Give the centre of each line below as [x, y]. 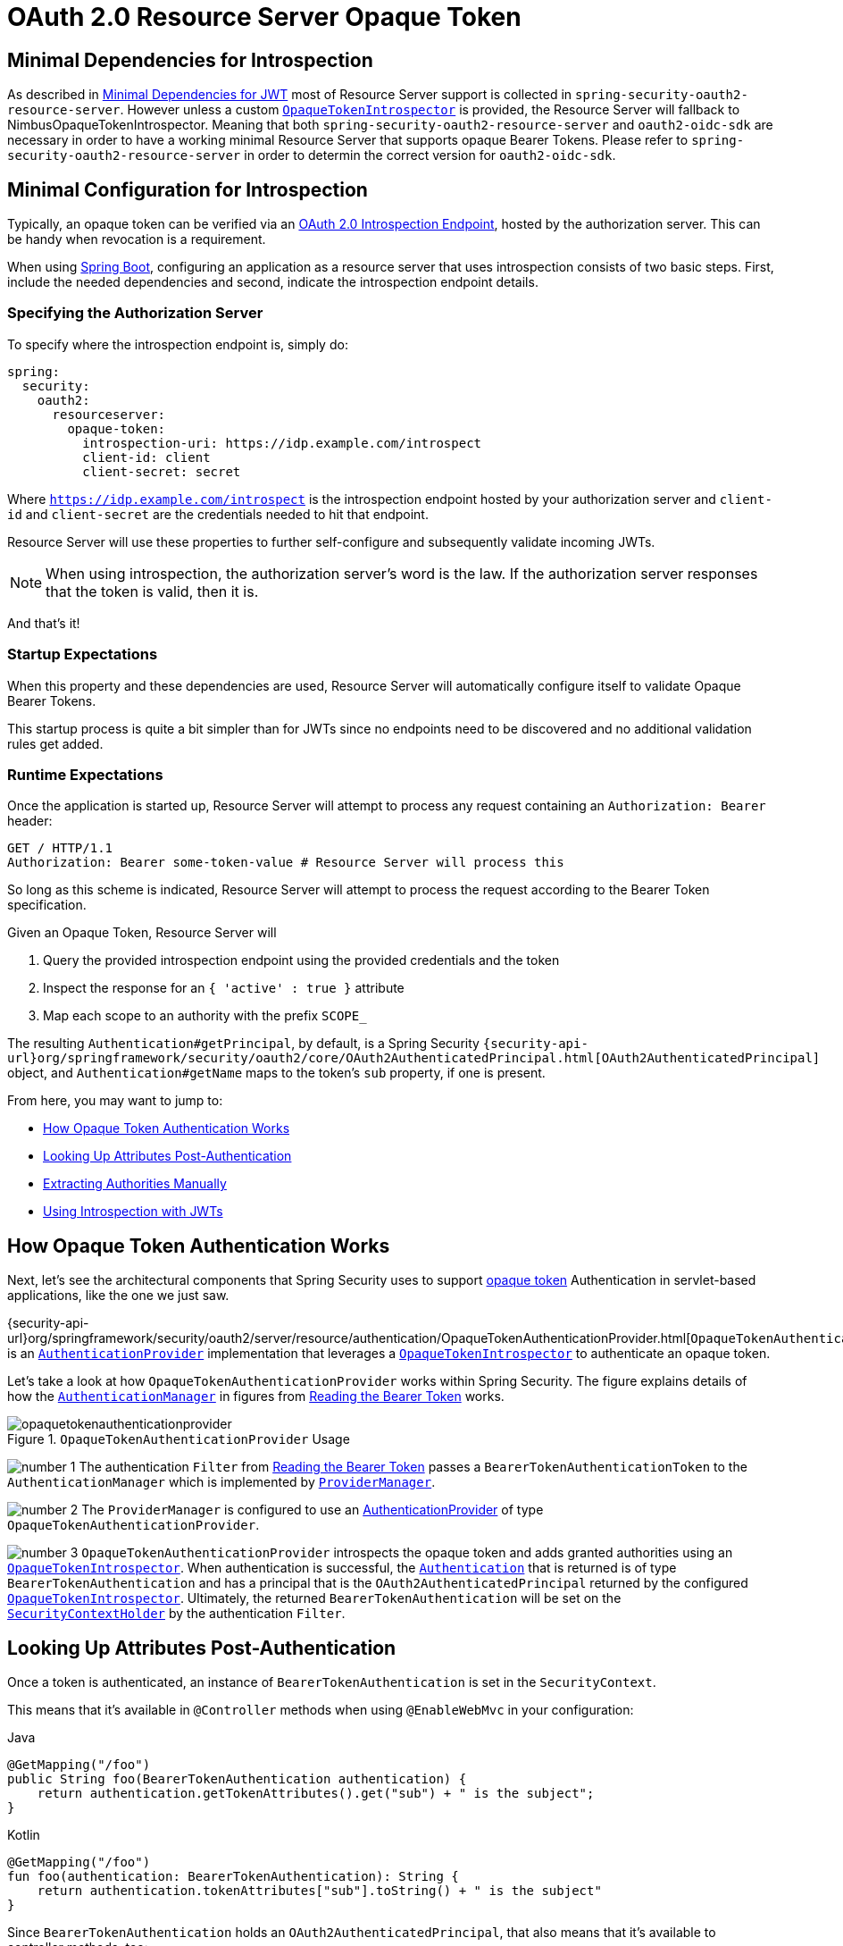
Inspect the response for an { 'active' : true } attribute [224, 988]
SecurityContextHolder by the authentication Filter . [176, 1614]
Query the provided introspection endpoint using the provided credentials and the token [301, 960]
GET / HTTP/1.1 [60, 848]
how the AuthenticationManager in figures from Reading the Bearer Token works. [256, 1397]
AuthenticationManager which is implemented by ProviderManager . [221, 1482]
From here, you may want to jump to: [115, 1101]
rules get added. [55, 743]
